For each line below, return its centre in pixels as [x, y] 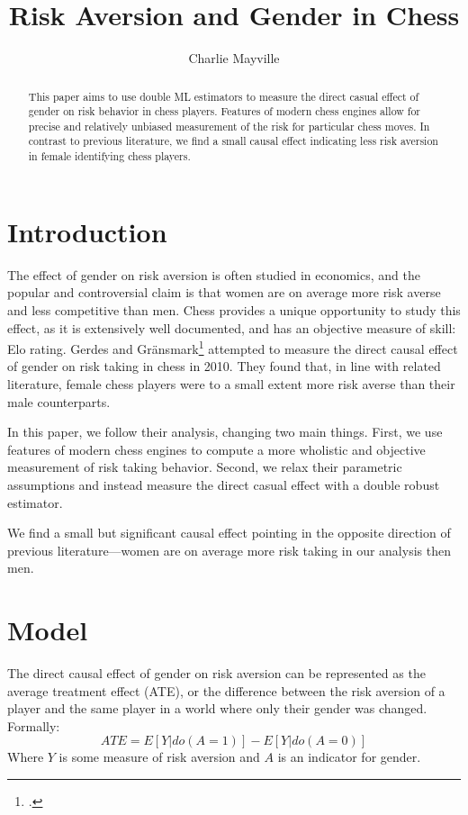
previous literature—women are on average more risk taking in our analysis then [229, 550]
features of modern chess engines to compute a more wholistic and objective [216, 449]
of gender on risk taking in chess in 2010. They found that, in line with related [224, 366]
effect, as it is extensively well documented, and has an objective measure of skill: [232, 327]
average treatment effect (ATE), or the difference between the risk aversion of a [226, 690]
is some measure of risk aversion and [159, 757]
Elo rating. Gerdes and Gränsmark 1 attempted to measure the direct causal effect [233, 347]
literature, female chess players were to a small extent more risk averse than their [231, 383]
